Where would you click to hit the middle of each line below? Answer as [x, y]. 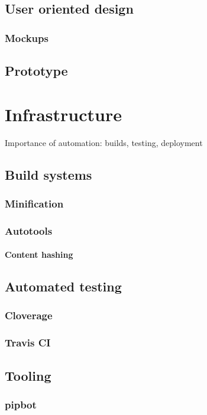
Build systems [48, 174]
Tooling [28, 375]
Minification [34, 203]
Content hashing [39, 254]
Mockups [27, 38]
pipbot [21, 404]
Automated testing [63, 286]
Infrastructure [63, 114]
